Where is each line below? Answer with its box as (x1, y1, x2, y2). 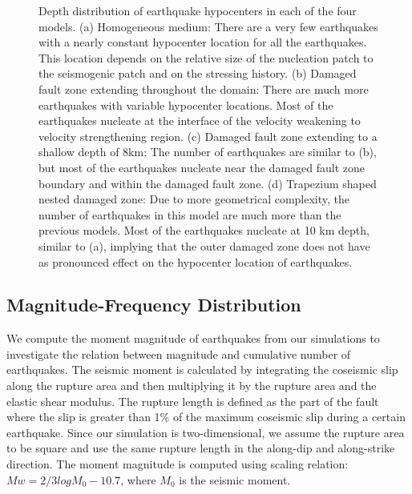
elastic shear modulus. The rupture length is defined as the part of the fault (6, 392, 379, 409)
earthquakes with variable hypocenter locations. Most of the (38, 96, 333, 113)
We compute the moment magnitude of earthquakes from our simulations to (6, 330, 380, 347)
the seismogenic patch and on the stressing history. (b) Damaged (38, 65, 357, 82)
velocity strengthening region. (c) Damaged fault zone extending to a (38, 127, 378, 144)
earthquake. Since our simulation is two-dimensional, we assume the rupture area (6, 424, 405, 440)
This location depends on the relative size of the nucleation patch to (38, 49, 374, 66)
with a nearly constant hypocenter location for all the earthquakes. (38, 34, 367, 50)
